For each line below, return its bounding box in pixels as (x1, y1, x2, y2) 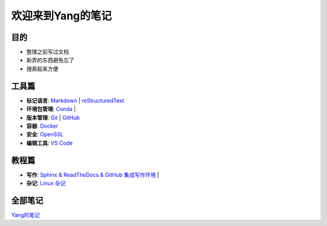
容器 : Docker (26, 122, 59, 130)
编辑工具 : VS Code (26, 139, 73, 147)
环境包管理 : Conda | (26, 105, 76, 113)
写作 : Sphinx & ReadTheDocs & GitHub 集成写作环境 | (26, 171, 160, 178)
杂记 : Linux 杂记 (26, 179, 66, 187)
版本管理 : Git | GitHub (26, 114, 80, 121)
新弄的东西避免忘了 (26, 56, 74, 64)
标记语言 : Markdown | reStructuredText (26, 97, 124, 104)
